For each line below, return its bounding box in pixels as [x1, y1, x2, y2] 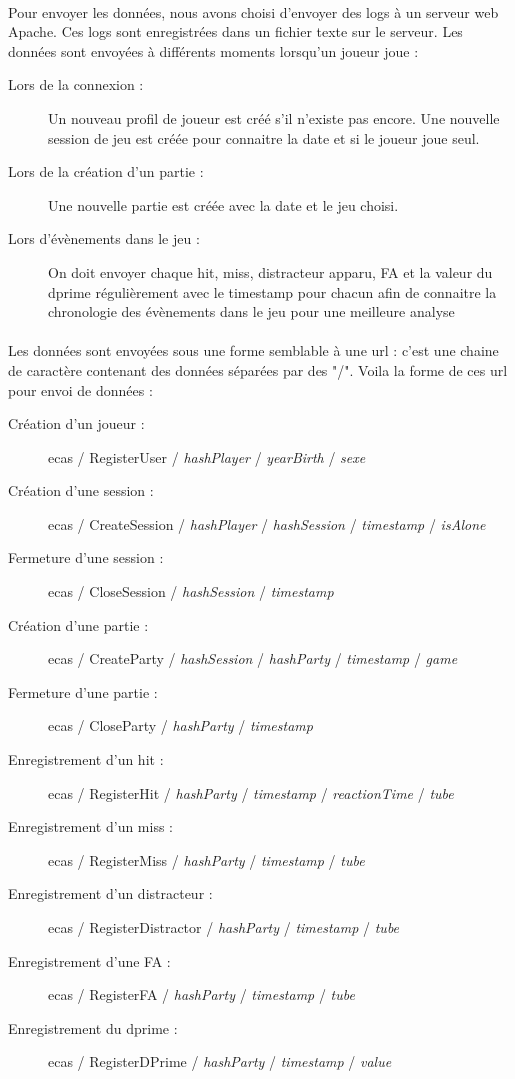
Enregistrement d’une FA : [8, 950, 171, 971]
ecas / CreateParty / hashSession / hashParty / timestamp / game [48, 648, 458, 669]
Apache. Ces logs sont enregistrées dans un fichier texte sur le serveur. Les [8, 21, 463, 42]
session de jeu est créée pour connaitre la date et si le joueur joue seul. [48, 127, 480, 148]
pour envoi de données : [8, 379, 153, 400]
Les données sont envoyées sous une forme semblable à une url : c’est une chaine [8, 340, 499, 361]
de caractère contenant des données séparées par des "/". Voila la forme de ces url [8, 359, 508, 380]
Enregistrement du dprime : [8, 1017, 178, 1038]
